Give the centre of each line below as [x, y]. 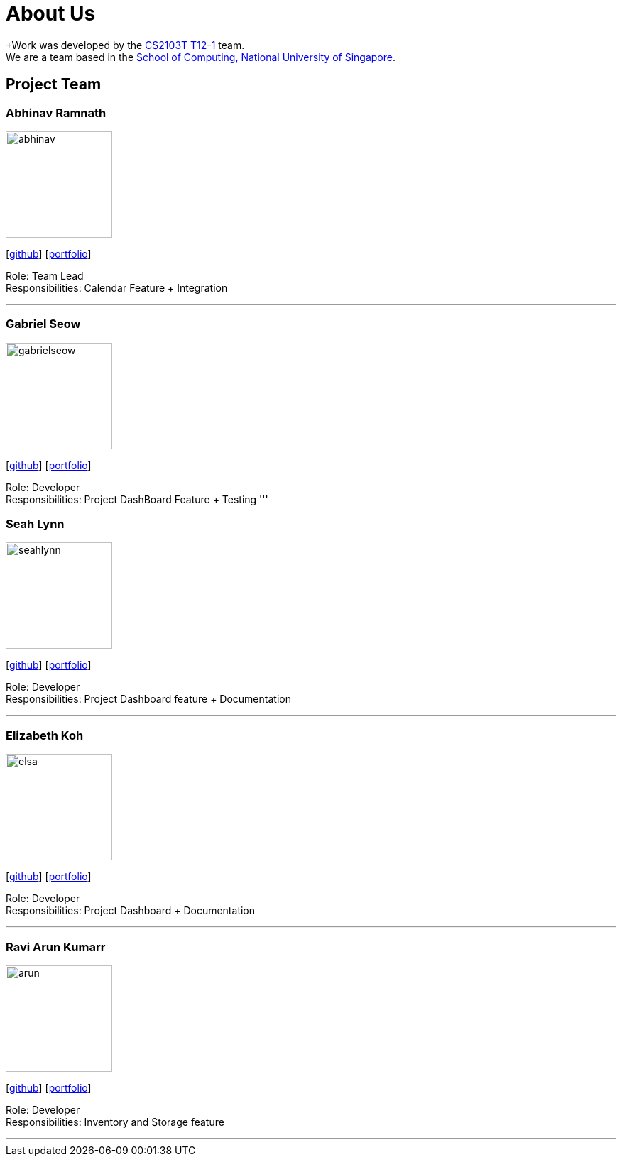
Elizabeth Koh [45, 735]
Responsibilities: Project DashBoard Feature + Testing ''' [137, 499]
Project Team [54, 84]
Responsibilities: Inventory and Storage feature [115, 1122]
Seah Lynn [35, 524]
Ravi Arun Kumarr [56, 947]
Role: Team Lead [45, 275]
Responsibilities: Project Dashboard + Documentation [131, 911]
